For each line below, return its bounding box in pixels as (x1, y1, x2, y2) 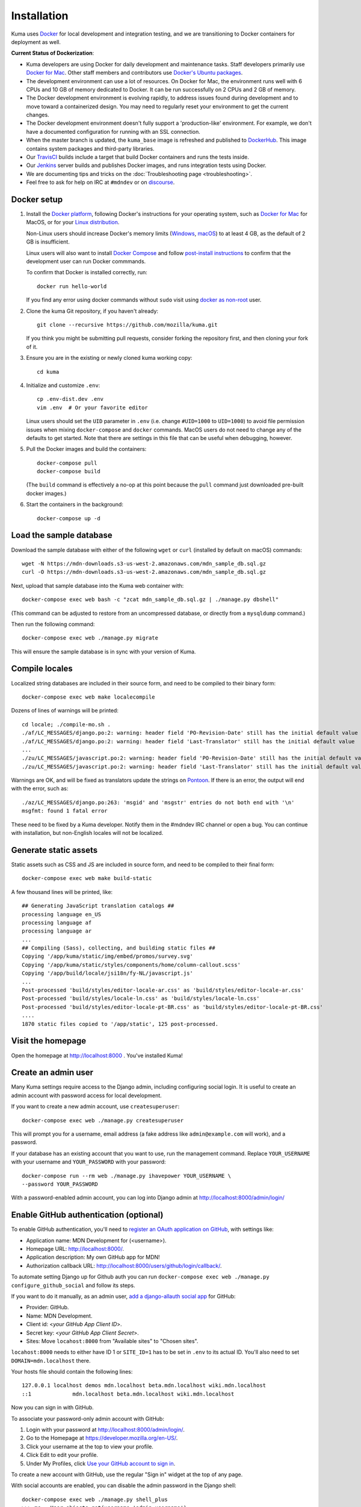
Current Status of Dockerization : (11, 49, 94, 57)
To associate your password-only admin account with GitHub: (11, 1415, 165, 1422)
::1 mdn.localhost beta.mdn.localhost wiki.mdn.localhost (22, 1390, 235, 1397)
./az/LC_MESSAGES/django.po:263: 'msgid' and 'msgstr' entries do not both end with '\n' (22, 799, 295, 806)
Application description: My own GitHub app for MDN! (26, 1254, 160, 1261)
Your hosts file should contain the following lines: (11, 1368, 133, 1376)
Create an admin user (11, 1068, 93, 1078)
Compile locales (11, 664, 73, 674)
